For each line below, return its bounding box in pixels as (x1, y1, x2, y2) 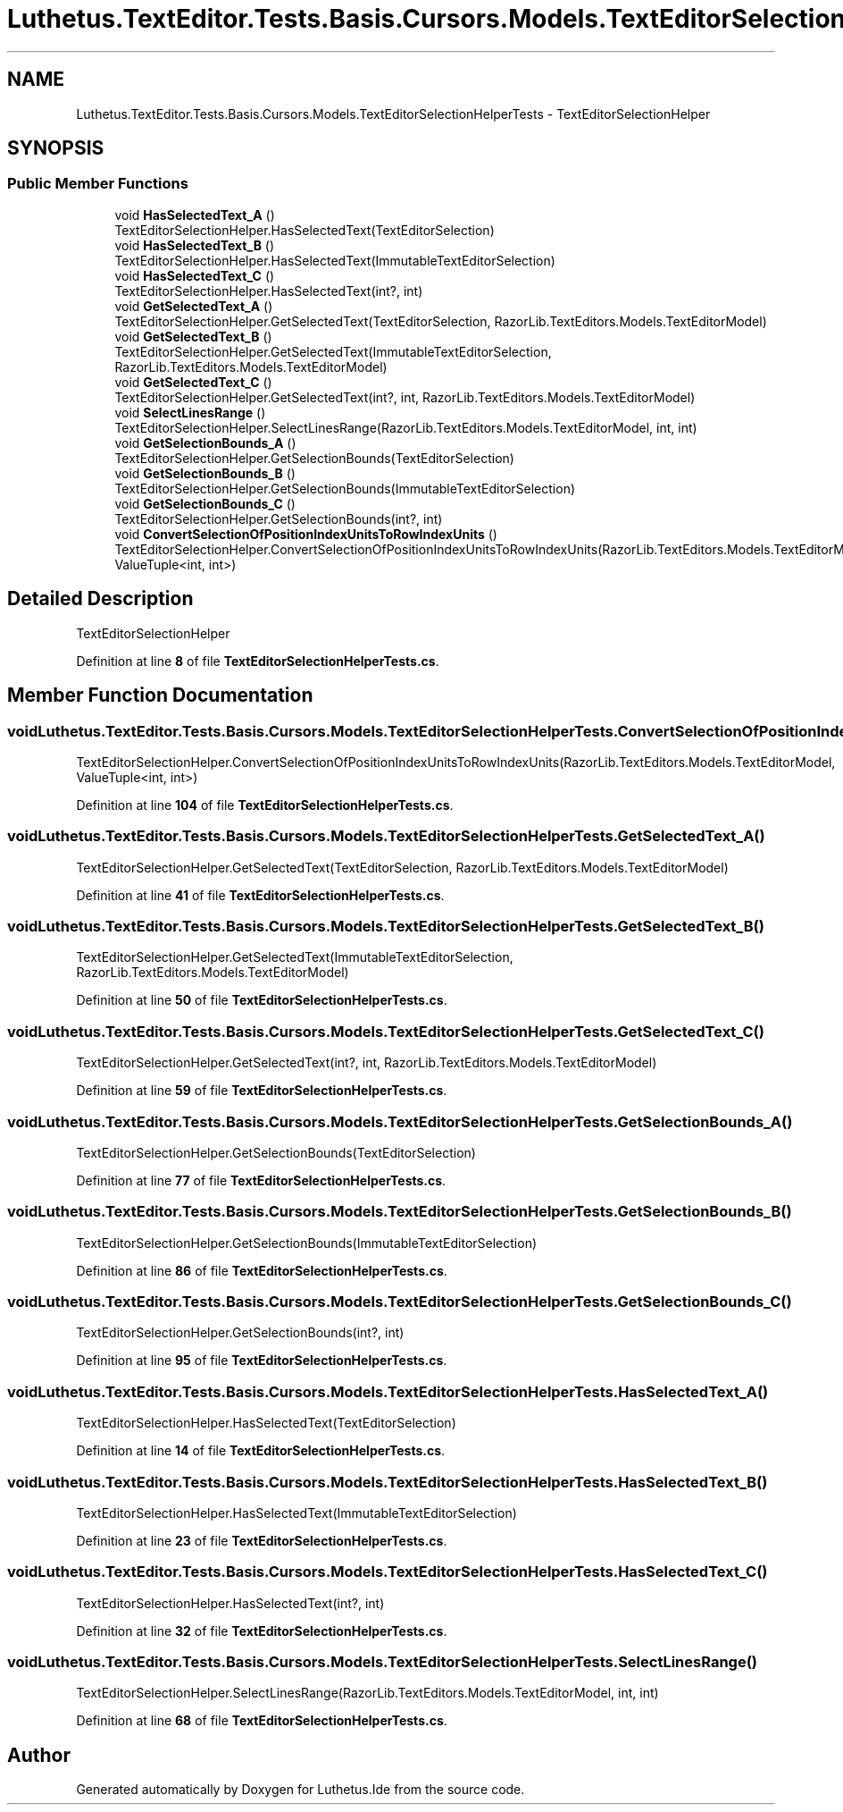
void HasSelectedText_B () (114, 237, 275, 253)
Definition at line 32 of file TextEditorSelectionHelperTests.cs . (76, 1622, 447, 1639)
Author (7, 1743, 71, 1766)
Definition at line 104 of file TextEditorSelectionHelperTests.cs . (76, 796, 454, 813)
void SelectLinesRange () (114, 404, 266, 420)
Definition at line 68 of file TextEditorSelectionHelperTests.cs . (76, 1713, 447, 1729)
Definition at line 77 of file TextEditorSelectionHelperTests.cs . (76, 1172, 447, 1188)
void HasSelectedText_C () (114, 267, 275, 283)
